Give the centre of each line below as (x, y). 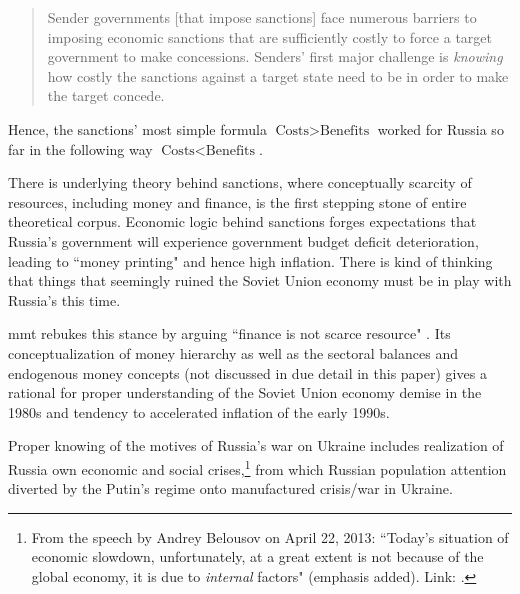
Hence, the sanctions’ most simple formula (137, 128)
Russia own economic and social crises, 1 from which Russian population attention (257, 467)
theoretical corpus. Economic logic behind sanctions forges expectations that (242, 221)
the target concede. (106, 95)
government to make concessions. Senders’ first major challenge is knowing (275, 56)
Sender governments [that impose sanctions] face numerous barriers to (262, 17)
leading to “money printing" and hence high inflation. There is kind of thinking (250, 260)
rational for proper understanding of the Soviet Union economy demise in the (245, 392)
